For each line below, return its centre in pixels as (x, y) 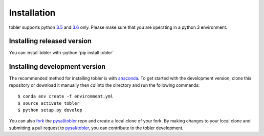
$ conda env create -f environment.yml (66, 97)
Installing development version (57, 67)
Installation (32, 13)
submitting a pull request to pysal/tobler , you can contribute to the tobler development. (96, 128)
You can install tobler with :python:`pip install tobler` (61, 53)
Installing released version (50, 41)
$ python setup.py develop (50, 110)
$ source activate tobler (49, 103)
